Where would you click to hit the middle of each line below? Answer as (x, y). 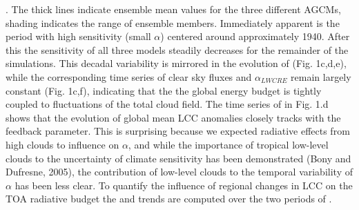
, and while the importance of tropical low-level (228, 144)
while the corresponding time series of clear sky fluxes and (129, 76)
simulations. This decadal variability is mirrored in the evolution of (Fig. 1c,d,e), (176, 63)
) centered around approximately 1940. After (255, 36)
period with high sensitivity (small (78, 36)
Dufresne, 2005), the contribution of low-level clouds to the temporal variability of (179, 172)
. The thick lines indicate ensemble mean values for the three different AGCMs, (173, 9)
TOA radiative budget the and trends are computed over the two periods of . (169, 199)
